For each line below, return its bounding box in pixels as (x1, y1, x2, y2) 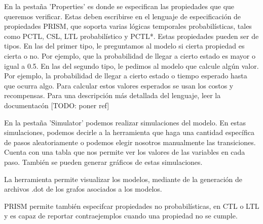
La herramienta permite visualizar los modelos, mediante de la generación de (4, 173, 242, 184)
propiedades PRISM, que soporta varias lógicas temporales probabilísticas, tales (4, 21, 252, 31)
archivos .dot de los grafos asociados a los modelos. (4, 184, 162, 194)
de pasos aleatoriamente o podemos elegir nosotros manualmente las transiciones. (4, 137, 256, 147)
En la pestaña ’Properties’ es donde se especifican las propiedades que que (4, 1, 235, 11)
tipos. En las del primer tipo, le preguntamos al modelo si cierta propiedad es (4, 40, 245, 51)
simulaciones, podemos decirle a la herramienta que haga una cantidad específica (4, 127, 254, 138)
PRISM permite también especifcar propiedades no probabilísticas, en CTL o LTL (4, 200, 259, 211)
